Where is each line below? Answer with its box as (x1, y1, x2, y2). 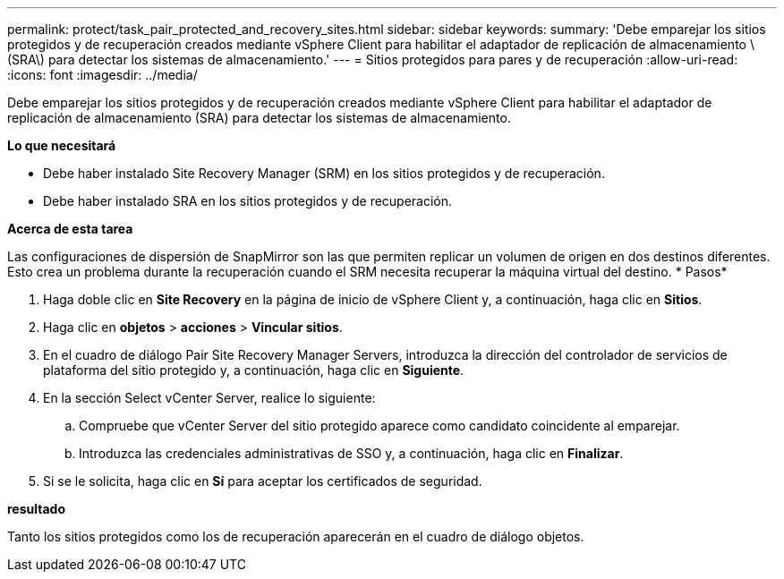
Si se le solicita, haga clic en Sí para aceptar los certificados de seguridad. (43, 473, 482, 489)
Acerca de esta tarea (7, 221, 133, 236)
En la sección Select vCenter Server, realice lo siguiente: (43, 390, 376, 405)
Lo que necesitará (7, 138, 116, 153)
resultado (7, 501, 65, 516)
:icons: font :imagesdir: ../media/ (7, 67, 198, 82)
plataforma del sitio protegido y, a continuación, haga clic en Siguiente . (43, 362, 464, 378)
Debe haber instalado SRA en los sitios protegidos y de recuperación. (43, 193, 453, 209)
